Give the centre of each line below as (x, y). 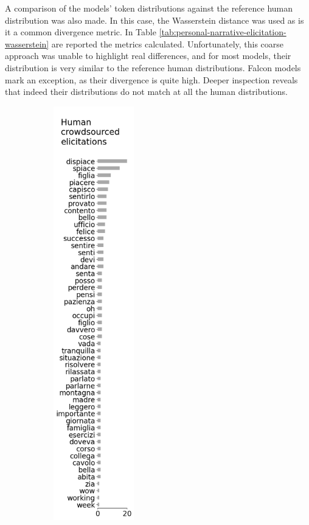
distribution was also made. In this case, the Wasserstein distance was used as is (154, 20)
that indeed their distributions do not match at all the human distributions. (146, 92)
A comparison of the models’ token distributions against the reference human (149, 8)
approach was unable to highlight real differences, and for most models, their (148, 56)
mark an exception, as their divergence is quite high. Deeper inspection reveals (151, 79)
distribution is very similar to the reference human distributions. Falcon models (153, 67)
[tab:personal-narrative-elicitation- (223, 32)
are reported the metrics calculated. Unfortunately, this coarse (168, 43)
